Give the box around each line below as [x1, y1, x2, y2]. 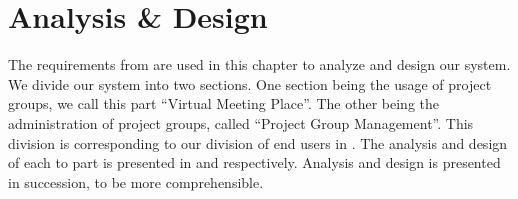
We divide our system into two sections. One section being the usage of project [8, 73, 492, 94]
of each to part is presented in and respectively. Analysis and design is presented [8, 152, 501, 173]
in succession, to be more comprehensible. [8, 171, 264, 192]
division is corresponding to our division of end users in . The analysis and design [8, 132, 508, 153]
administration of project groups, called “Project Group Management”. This [8, 112, 474, 133]
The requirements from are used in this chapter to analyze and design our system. [8, 54, 511, 75]
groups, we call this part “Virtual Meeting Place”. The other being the [8, 93, 440, 114]
